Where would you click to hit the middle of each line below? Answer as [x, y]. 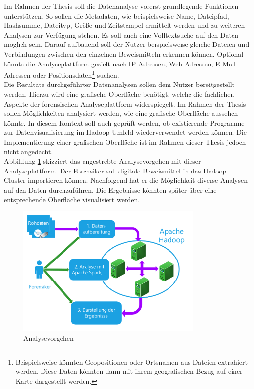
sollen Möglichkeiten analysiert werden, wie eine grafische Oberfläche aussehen [121, 113]
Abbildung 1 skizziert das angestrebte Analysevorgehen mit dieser [103, 161]
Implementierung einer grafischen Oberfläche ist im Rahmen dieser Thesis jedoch [125, 141]
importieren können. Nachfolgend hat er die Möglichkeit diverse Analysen [138, 180]
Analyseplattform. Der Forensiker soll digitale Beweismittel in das [103, 170]
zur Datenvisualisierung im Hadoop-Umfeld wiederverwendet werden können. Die [125, 132]
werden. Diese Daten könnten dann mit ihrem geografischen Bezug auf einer [129, 371]
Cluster [15, 180]
